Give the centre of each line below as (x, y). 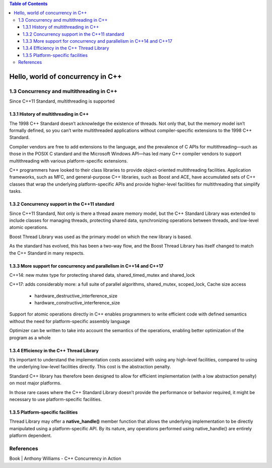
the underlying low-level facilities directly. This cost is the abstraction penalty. (90, 367)
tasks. (16, 191)
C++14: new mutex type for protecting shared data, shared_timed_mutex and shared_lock (102, 275)
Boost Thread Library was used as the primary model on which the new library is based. (101, 237)
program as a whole (30, 338)
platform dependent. (31, 436)
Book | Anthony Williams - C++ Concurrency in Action (65, 458)
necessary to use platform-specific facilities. (56, 399)
